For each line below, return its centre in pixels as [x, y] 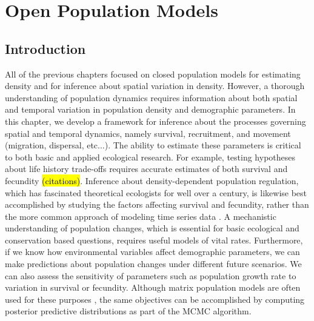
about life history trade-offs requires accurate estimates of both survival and [146, 169]
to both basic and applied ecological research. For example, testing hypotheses [150, 157]
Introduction [45, 48]
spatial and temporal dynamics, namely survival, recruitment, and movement [148, 133]
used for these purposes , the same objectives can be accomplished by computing [155, 299]
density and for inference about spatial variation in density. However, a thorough [155, 86]
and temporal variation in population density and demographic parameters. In [150, 109]
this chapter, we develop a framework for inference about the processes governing [155, 121]
